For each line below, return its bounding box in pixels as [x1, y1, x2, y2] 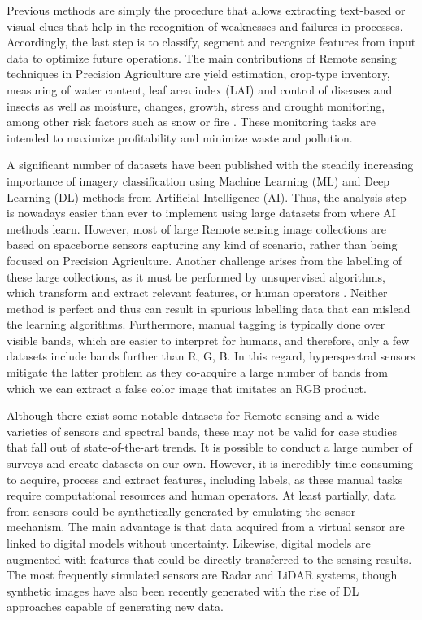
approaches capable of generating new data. [7, 598, 224, 615]
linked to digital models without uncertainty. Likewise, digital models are [7, 535, 371, 551]
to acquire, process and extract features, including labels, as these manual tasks [7, 470, 403, 487]
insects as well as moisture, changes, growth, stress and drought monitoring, [7, 97, 385, 114]
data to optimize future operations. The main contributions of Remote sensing [7, 49, 397, 66]
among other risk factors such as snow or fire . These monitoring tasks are [7, 113, 376, 130]
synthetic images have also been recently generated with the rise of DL [7, 582, 359, 599]
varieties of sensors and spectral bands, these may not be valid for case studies [7, 422, 397, 439]
